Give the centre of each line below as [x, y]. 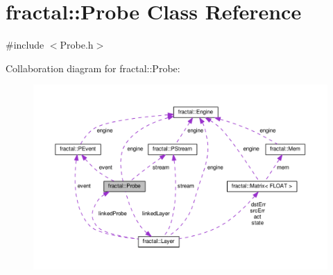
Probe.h [77, 45]
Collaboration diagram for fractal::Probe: [93, 68]
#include [25, 45]
